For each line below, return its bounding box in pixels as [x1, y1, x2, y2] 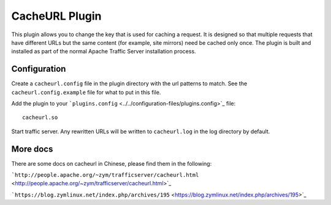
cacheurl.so [22, 114, 58, 121]
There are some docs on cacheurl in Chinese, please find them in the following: [11, 160, 212, 167]
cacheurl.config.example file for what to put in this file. [11, 88, 161, 96]
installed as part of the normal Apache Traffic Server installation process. [11, 48, 196, 55]
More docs [11, 144, 53, 154]
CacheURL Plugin [11, 9, 102, 23]
